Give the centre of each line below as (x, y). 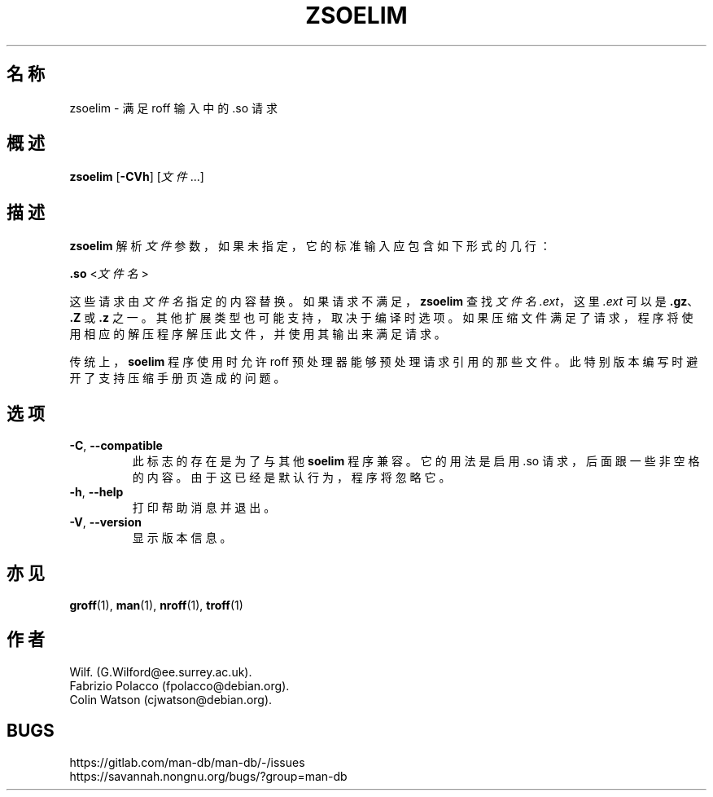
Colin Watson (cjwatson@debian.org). (171, 699)
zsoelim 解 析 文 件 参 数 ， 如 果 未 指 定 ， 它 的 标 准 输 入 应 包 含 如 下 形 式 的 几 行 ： (310, 246)
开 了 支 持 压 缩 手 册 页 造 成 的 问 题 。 (177, 378)
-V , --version (105, 522)
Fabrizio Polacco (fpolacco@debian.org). (179, 685)
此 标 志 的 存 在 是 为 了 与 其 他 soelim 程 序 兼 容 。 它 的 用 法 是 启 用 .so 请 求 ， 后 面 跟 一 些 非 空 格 (416, 461)
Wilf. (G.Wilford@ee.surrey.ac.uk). (161, 672)
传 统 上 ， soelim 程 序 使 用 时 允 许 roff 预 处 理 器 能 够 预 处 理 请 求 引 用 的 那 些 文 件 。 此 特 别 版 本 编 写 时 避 (384, 362)
